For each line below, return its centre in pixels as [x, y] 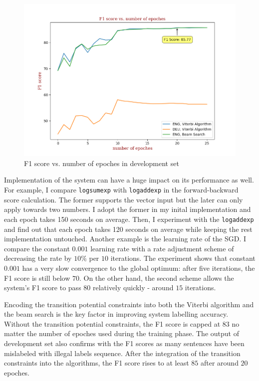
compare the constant [37, 248]
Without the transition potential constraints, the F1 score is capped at [112, 323]
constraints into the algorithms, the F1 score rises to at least [97, 363]
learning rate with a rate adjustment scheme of [162, 248]
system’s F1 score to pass [43, 287]
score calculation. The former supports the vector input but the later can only [124, 199]
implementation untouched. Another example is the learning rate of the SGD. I [125, 239]
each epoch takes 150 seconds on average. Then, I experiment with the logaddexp [129, 219]
